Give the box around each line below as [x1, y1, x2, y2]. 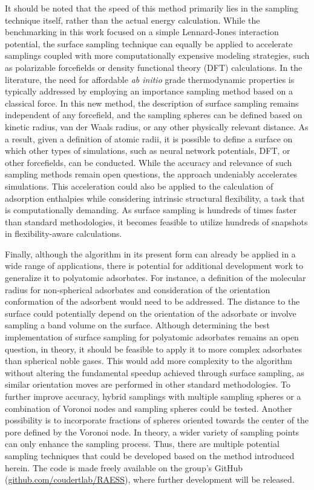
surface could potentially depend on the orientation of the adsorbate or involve [5, 306, 296, 319]
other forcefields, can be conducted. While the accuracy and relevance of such [5, 156, 292, 168]
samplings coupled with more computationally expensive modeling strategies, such [5, 49, 310, 62]
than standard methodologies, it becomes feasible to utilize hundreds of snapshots [5, 215, 308, 228]
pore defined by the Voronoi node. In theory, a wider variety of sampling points [5, 425, 299, 438]
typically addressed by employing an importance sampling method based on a [5, 85, 293, 98]
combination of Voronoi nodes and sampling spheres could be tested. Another [5, 402, 292, 414]
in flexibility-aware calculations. [5, 227, 122, 240]
